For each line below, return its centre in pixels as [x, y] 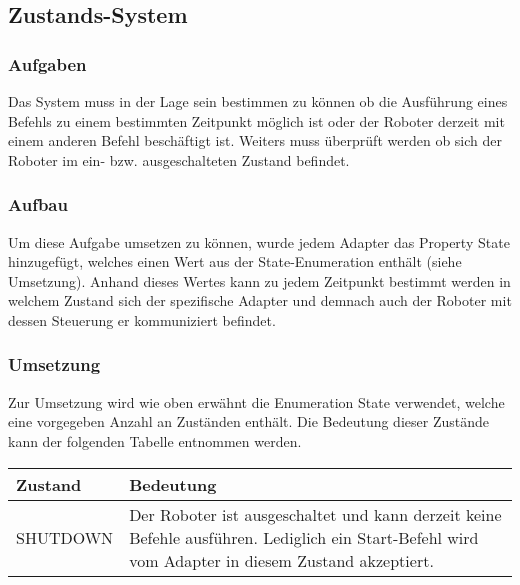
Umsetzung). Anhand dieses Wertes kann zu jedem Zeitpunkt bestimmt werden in [259, 280]
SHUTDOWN [65, 537]
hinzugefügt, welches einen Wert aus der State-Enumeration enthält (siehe [235, 261]
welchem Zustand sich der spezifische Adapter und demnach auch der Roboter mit [260, 300]
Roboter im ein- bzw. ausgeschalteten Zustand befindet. [179, 159]
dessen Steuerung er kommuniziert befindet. [142, 319]
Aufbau [38, 204]
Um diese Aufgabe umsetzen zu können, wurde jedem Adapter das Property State [259, 241]
